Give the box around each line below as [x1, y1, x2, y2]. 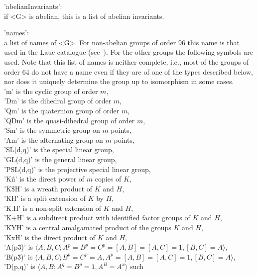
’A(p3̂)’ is [4, 242, 33, 252]
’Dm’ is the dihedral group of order [4, 95, 112, 106]
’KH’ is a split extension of [4, 193, 86, 203]
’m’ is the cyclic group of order [4, 86, 98, 96]
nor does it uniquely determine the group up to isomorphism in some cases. [4, 76, 234, 87]
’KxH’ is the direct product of [4, 232, 95, 242]
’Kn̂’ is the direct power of [4, 174, 85, 184]
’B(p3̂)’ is [4, 251, 33, 262]
